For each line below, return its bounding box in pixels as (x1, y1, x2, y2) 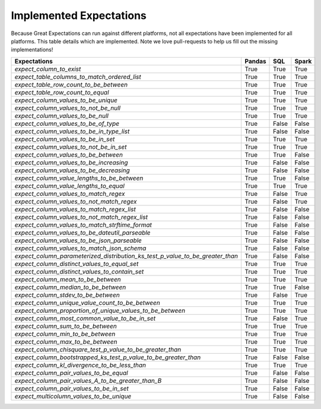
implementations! (11, 46, 53, 53)
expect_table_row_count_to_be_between (14, 80, 128, 88)
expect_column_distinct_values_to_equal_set (14, 259, 139, 268)
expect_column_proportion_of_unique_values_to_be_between (14, 306, 186, 315)
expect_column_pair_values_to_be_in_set (14, 384, 129, 392)
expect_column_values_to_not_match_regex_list (14, 213, 148, 221)
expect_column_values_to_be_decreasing (14, 166, 130, 175)
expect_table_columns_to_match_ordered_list (14, 72, 142, 81)
